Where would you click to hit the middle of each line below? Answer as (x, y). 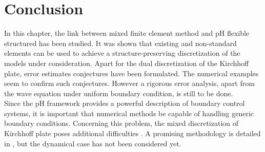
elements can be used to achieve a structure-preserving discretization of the (122, 53)
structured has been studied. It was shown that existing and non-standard (120, 43)
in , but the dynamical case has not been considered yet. (93, 143)
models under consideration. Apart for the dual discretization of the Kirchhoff (127, 63)
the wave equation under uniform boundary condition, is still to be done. (119, 93)
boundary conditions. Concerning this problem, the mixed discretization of (121, 123)
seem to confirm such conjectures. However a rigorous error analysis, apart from (129, 83)
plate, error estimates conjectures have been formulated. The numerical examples (131, 73)
